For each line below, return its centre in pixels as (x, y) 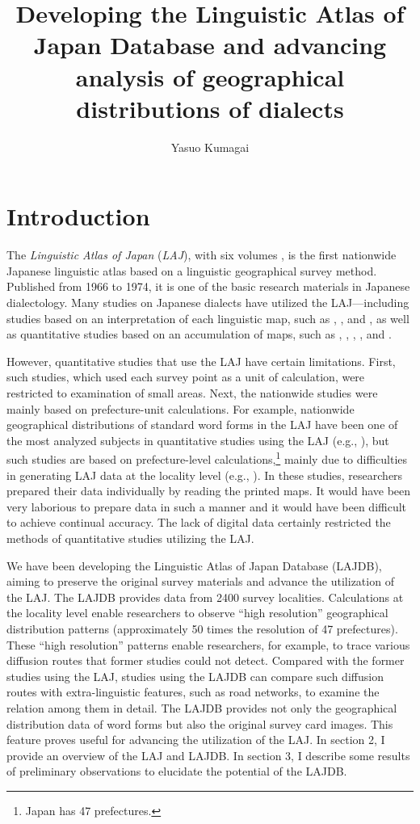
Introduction (78, 216)
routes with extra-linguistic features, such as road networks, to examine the (193, 692)
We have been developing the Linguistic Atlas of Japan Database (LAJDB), (194, 565)
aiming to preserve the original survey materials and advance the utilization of (200, 581)
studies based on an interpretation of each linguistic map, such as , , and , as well (208, 318)
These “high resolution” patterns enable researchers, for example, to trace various (208, 644)
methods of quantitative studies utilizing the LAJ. (130, 538)
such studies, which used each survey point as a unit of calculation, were (186, 377)
